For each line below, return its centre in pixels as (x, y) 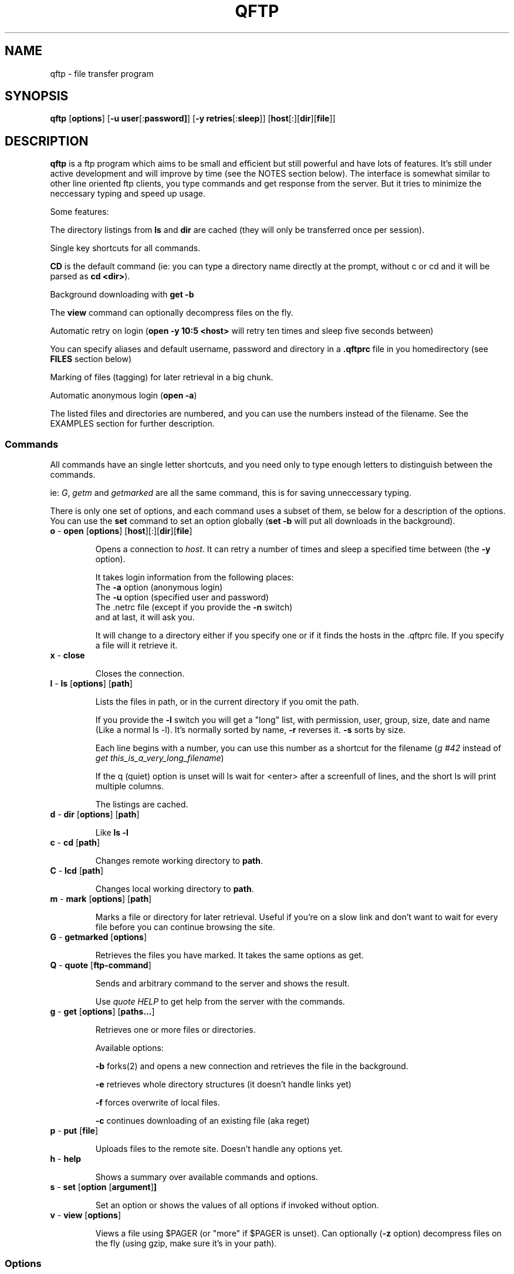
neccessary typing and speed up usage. (128, 194)
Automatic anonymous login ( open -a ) (124, 396)
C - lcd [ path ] (77, 871)
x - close (67, 655)
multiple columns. (129, 786)
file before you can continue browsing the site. (185, 927)
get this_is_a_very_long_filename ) (160, 758)
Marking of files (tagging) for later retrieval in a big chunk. (162, 377)
